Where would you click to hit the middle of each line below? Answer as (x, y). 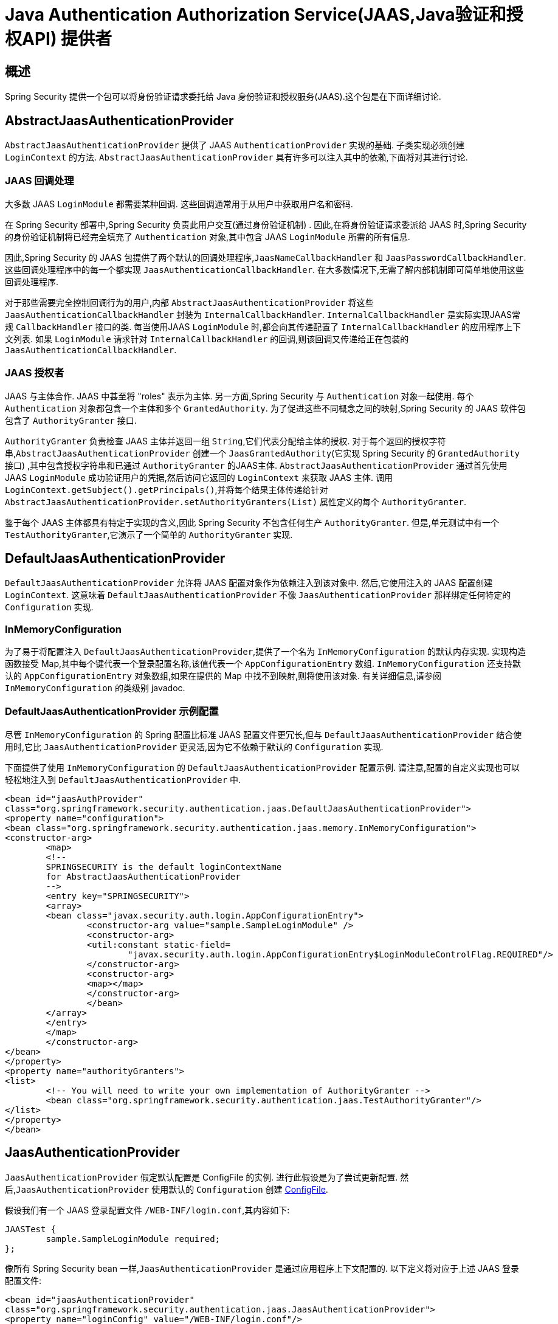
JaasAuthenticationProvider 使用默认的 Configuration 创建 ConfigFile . (172, 1189)
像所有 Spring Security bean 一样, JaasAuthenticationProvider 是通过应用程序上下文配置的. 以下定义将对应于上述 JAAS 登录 (262, 1268)
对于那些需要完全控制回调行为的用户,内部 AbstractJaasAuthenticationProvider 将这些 (189, 302)
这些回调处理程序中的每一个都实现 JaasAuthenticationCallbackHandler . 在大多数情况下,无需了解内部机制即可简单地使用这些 (265, 269)
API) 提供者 (67, 39)
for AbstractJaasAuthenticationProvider (143, 876)
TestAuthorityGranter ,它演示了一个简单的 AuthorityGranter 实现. (149, 534)
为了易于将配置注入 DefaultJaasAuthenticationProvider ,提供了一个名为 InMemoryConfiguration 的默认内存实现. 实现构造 (266, 652)
